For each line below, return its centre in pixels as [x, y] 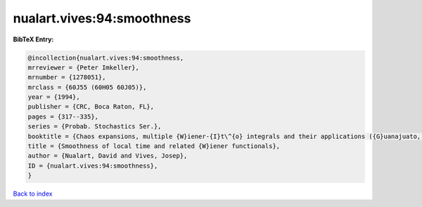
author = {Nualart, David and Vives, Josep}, [108, 156]
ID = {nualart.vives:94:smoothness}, [93, 166]
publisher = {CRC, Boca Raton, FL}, [91, 107]
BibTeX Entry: [33, 39]
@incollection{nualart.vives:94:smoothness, [106, 58]
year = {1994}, [54, 97]
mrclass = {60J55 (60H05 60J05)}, [87, 87]
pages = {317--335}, [63, 116]
